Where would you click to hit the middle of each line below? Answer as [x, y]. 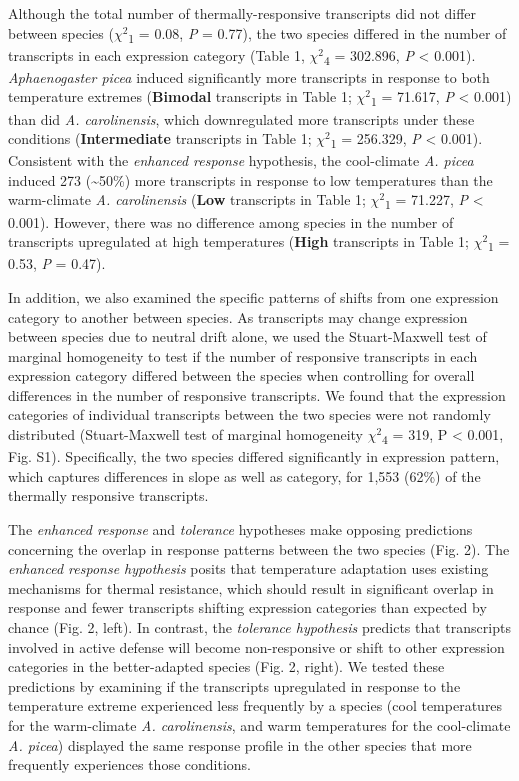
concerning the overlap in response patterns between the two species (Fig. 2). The [259, 548]
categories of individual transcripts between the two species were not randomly [249, 414]
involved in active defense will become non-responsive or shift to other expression [256, 646]
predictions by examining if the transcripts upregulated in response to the [234, 685]
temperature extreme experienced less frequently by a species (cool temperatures [255, 705]
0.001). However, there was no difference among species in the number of [231, 221]
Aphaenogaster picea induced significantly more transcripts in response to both [249, 76]
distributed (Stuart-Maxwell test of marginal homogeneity [185, 434]
